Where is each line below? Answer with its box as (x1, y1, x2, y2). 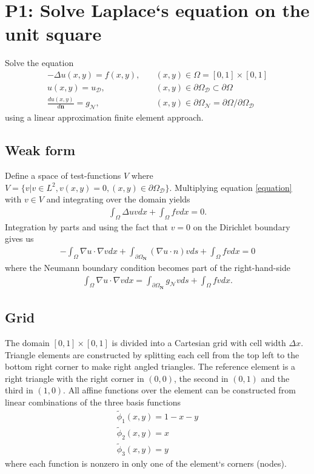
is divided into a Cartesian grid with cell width (112, 336, 286, 349)
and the (261, 372, 290, 384)
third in (5, 384, 33, 396)
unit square (5, 21, 102, 46)
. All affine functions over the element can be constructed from (63, 384, 296, 396)
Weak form (5, 141, 76, 159)
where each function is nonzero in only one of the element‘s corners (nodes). (5, 456, 287, 469)
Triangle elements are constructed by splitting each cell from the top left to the (5, 348, 299, 361)
